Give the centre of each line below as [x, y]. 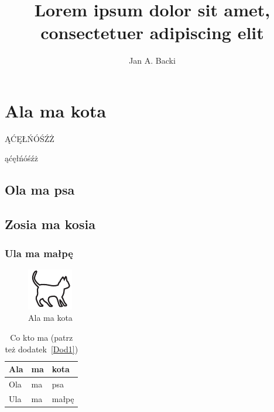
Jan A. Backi [152, 60]
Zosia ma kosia [50, 224]
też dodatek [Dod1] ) [42, 349]
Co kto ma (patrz [42, 337]
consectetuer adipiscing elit [152, 32]
